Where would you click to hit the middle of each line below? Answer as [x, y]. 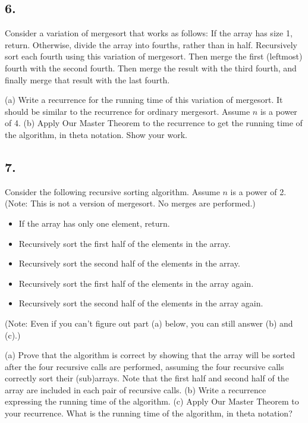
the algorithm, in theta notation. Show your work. [96, 134]
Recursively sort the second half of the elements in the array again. [141, 303]
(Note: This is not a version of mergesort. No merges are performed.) [130, 203]
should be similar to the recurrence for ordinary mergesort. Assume [128, 111]
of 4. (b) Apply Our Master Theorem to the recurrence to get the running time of [154, 123]
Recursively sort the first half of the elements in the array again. [136, 283]
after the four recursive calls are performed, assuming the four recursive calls [144, 366]
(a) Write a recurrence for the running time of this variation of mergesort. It [144, 100]
